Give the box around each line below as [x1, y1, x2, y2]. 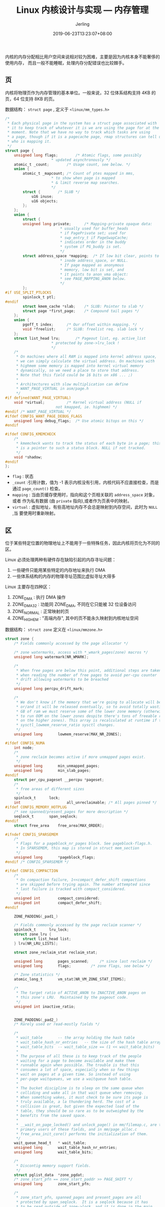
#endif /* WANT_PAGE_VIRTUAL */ [5, 409, 71, 414]
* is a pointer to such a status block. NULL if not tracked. [16, 445, 146, 451]
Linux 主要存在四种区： [5, 584, 52, 590]
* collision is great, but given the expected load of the [16, 1104, 139, 1109]
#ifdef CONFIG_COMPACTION [5, 868, 58, 873]
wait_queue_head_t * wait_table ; [14, 1141, 87, 1145]
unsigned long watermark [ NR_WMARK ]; [14, 654, 89, 659]
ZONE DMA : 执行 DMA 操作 [12, 594, 66, 601]
